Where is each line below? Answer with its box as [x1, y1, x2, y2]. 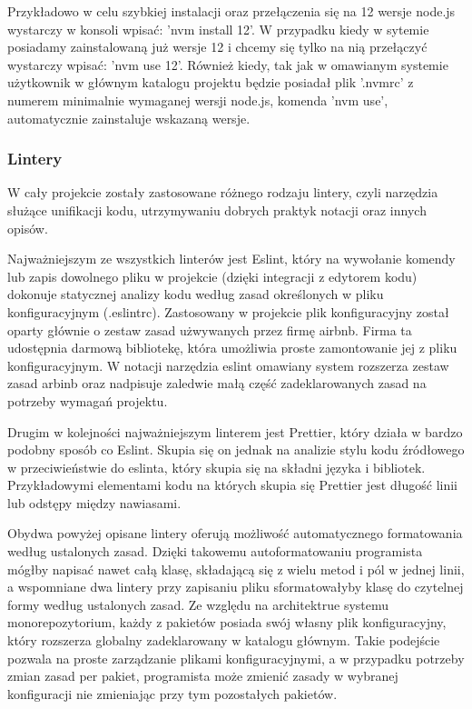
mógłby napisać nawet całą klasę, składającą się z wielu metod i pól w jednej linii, [7, 559, 465, 578]
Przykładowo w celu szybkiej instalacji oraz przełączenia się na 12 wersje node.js [7, 2, 456, 20]
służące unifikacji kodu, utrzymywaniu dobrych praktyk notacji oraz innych [7, 200, 427, 219]
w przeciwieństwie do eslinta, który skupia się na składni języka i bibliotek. [7, 457, 426, 476]
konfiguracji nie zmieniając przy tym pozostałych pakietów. [7, 684, 338, 703]
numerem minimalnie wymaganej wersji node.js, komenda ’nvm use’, [7, 90, 388, 109]
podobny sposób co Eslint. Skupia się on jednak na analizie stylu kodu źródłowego [7, 440, 465, 459]
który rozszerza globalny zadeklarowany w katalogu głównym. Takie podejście [7, 631, 440, 650]
